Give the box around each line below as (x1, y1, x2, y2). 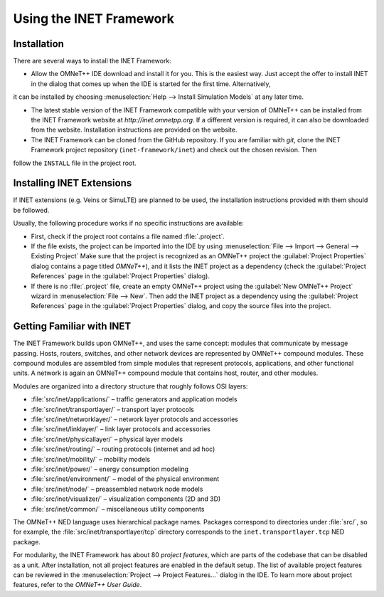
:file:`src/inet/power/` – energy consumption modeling (31, 465, 188, 473)
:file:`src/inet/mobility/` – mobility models (31, 455, 151, 463)
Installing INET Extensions (13, 177, 132, 189)
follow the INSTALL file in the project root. (13, 159, 137, 167)
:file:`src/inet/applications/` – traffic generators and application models (31, 395, 238, 403)
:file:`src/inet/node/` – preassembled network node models (31, 485, 203, 493)
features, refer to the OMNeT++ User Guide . (13, 581, 142, 589)
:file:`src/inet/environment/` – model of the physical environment (31, 475, 220, 483)
